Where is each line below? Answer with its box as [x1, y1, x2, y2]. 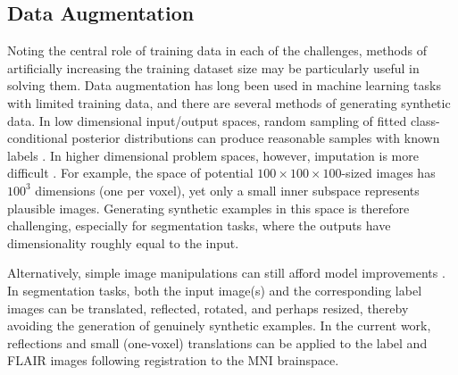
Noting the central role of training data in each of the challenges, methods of [7, 41, 428, 60]
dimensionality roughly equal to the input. [7, 233, 239, 252]
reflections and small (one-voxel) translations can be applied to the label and [7, 333, 428, 352]
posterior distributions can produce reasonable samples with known [71, 129, 440, 147]
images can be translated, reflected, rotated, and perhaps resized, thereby [7, 298, 409, 317]
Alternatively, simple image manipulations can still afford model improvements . [7, 263, 446, 282]
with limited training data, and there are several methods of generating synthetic [7, 93, 451, 112]
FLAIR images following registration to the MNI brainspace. [7, 351, 339, 370]
